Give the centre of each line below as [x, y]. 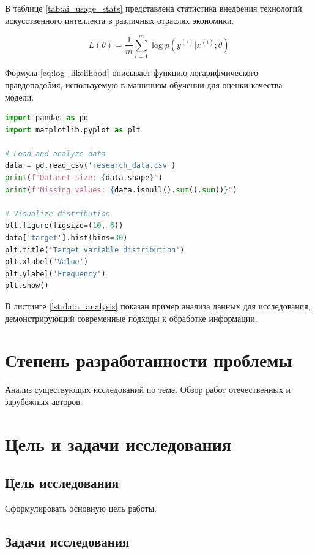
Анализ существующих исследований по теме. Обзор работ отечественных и [148, 389]
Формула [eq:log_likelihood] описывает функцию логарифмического [132, 73]
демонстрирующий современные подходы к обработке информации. [131, 318]
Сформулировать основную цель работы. [81, 508]
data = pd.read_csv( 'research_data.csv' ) [91, 166]
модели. [20, 97]
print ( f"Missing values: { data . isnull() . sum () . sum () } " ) [121, 190]
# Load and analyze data [55, 154]
